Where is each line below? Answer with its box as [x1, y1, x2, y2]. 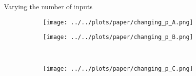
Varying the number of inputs [4, 1, 93, 11]
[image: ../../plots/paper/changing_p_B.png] [43, 34, 193, 41]
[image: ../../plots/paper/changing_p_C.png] [43, 65, 193, 72]
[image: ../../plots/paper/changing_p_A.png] [43, 19, 193, 26]
